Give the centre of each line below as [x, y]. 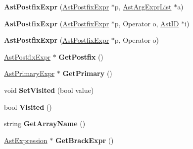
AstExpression [26, 140]
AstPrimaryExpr [29, 73]
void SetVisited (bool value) [49, 90]
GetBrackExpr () [84, 140]
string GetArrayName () [45, 123]
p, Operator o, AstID [147, 23]
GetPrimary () [87, 73]
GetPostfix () [81, 56]
